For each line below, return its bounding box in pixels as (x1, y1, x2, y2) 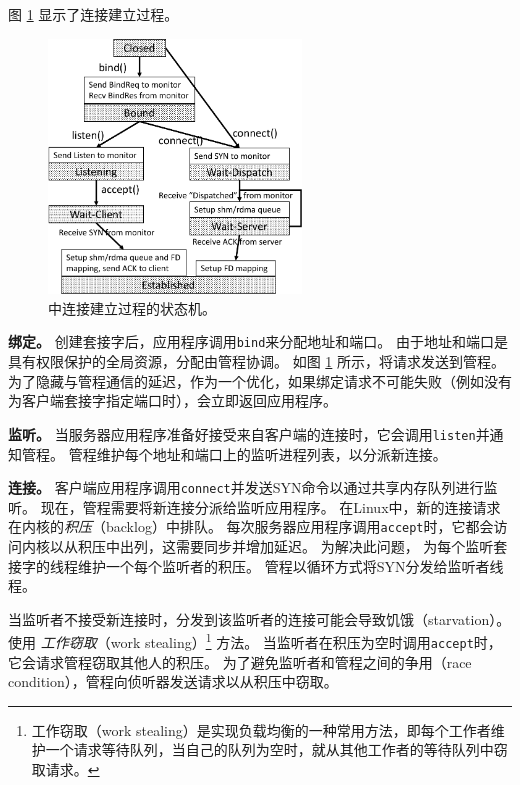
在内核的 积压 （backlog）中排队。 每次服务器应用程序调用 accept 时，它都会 (8, 516, 494, 537)
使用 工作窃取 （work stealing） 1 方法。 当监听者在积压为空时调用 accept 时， (8, 629, 502, 653)
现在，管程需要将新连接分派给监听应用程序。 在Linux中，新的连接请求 (40, 496, 501, 517)
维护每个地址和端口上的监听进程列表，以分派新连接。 (96, 443, 447, 464)
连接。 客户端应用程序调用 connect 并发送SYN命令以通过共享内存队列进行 (8, 477, 484, 498)
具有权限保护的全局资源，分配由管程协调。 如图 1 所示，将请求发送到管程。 (8, 351, 505, 372)
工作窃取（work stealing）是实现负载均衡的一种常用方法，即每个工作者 (31, 719, 491, 740)
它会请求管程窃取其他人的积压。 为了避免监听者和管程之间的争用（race (8, 651, 472, 672)
